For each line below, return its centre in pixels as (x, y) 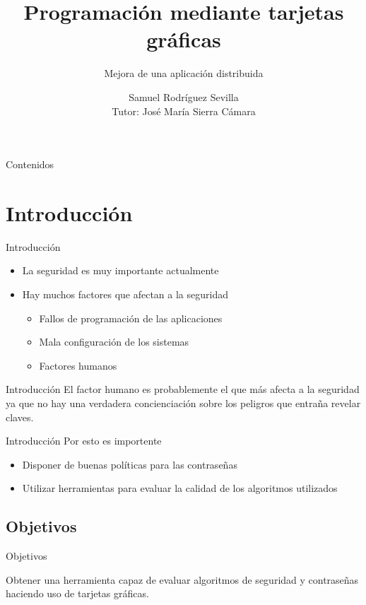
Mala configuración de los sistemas (114, 342)
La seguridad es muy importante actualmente (120, 270)
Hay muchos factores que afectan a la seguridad (125, 294)
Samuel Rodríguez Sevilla (184, 96)
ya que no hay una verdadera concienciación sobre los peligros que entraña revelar (183, 403)
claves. (20, 417)
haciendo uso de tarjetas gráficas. (77, 593)
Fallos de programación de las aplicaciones (131, 318)
